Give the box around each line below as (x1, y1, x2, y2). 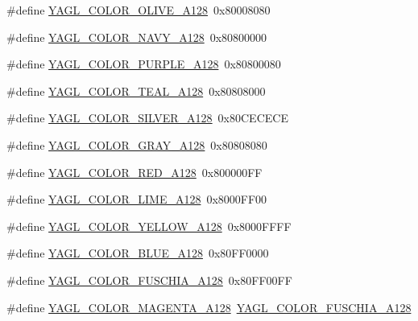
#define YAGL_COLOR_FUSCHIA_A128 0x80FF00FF (6, 271, 292, 288)
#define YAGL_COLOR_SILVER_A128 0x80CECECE (6, 109, 288, 126)
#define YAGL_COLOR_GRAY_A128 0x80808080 (6, 136, 267, 153)
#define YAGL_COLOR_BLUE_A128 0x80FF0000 (6, 245, 269, 261)
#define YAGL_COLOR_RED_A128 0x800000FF (6, 163, 263, 180)
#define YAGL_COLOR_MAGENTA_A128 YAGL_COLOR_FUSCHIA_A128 (6, 298, 412, 315)
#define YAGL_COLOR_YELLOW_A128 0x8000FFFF (6, 217, 292, 234)
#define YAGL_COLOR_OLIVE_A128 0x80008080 (6, 2, 271, 18)
